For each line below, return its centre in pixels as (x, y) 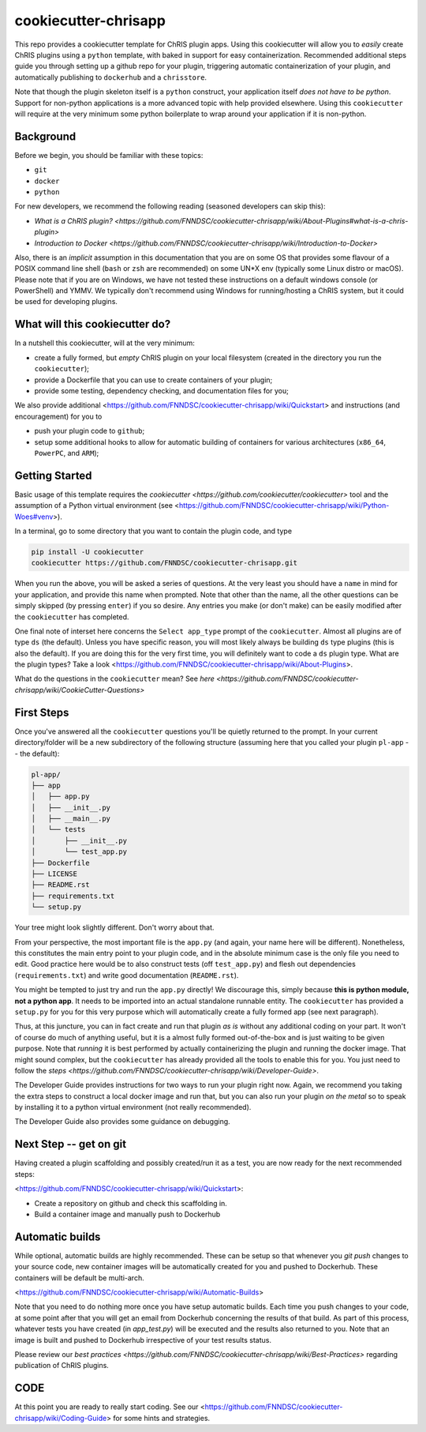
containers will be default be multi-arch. (80, 1278)
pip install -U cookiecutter (88, 552)
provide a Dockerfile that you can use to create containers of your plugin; (153, 380)
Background (45, 136)
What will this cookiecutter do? (93, 324)
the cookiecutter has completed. (72, 617)
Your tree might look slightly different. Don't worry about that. (114, 927)
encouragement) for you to (58, 416)
